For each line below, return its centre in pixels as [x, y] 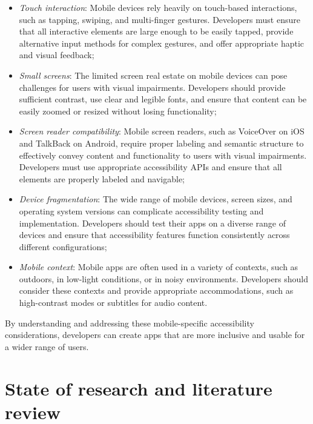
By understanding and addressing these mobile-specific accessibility [130, 323]
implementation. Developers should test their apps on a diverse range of [152, 223]
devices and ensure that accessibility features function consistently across [154, 235]
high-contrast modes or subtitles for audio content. [113, 303]
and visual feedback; [57, 55]
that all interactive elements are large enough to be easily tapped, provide [156, 31]
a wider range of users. [47, 346]
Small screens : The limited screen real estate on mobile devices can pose [153, 75]
